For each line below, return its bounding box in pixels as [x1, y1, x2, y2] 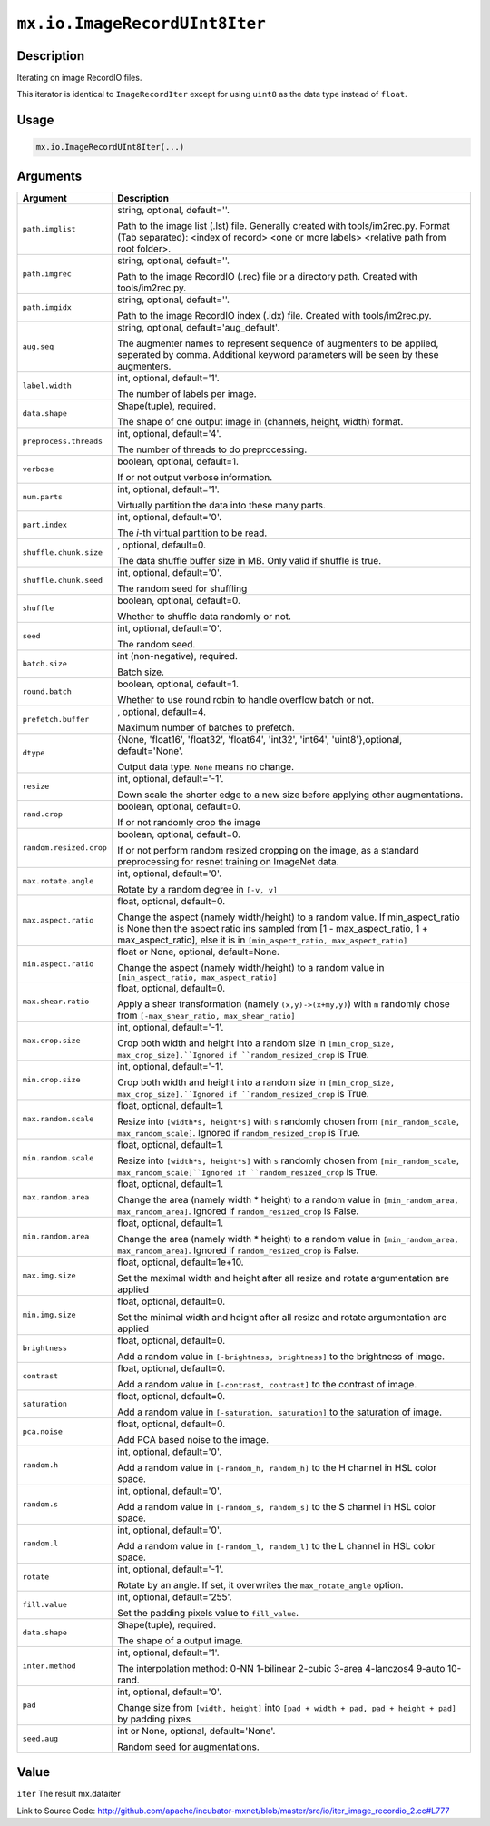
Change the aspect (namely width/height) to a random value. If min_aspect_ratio [116, 911, 460, 923]
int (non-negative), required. [116, 649, 238, 662]
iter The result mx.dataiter [16, 1789, 122, 1800]
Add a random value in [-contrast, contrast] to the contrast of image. [116, 1377, 417, 1390]
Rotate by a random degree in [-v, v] [116, 883, 279, 895]
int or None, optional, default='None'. [116, 1724, 276, 1737]
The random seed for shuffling [116, 582, 248, 595]
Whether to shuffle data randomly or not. [116, 609, 292, 622]
